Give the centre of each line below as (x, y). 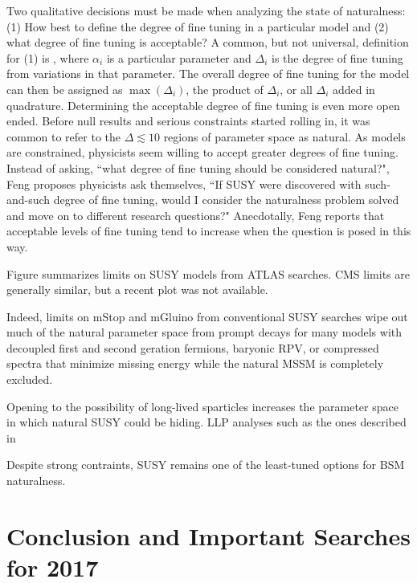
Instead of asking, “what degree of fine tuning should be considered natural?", (198, 167)
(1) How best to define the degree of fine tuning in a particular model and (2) (198, 26)
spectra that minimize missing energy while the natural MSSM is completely (195, 363)
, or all (296, 89)
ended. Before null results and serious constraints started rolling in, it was (188, 121)
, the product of (225, 89)
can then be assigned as (65, 89)
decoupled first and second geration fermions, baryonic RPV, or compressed (193, 347)
